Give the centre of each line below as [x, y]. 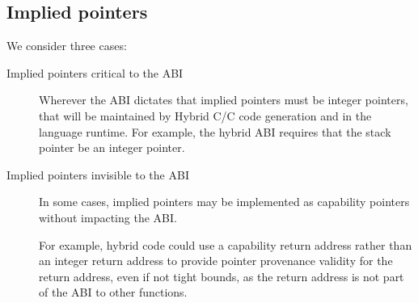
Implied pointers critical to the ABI [95, 72]
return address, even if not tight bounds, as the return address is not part [222, 276]
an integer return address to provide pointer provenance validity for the [216, 261]
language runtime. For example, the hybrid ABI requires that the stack [215, 131]
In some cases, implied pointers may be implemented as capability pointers [224, 202]
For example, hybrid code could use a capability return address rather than [226, 244]
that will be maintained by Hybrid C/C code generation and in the [205, 115]
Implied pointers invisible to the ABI [98, 174]
